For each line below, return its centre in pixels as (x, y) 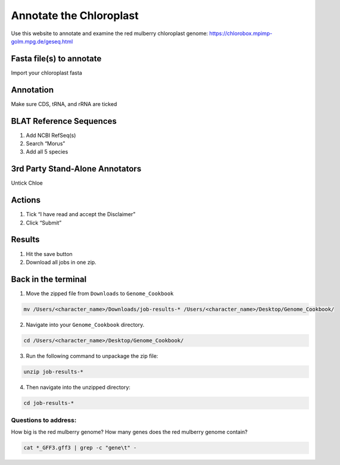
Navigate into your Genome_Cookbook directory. (85, 324)
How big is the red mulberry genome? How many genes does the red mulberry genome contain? (129, 432)
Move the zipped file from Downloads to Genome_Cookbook (100, 293)
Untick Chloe (27, 183)
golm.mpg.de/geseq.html (42, 41)
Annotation (32, 90)
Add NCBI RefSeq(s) (51, 135)
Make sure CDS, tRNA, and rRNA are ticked (64, 104)
